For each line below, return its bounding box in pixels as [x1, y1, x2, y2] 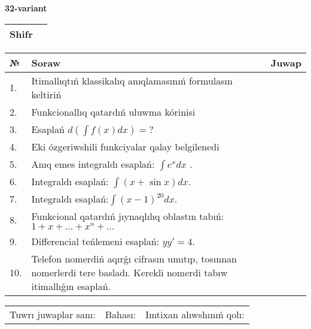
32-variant [5, 2, 47, 14]
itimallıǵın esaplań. [31, 279, 111, 293]
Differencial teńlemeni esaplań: [31, 234, 160, 248]
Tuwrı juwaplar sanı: [10, 307, 96, 321]
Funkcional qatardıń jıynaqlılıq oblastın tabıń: [31, 209, 224, 223]
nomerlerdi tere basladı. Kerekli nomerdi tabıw [31, 265, 228, 279]
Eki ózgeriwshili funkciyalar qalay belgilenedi [31, 139, 219, 153]
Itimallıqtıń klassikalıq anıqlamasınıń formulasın [31, 73, 233, 87]
